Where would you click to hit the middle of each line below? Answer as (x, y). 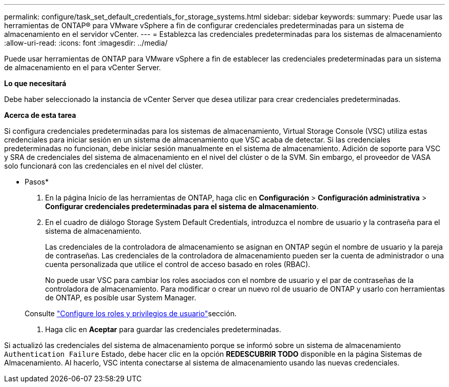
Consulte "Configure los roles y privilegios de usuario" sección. (131, 313)
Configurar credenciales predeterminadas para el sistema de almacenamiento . (182, 206)
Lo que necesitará (35, 83)
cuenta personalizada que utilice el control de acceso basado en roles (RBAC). (178, 264)
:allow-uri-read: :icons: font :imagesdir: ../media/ (86, 43)
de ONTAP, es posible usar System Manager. (121, 298)
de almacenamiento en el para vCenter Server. (83, 67)
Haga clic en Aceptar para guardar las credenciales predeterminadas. (163, 329)
